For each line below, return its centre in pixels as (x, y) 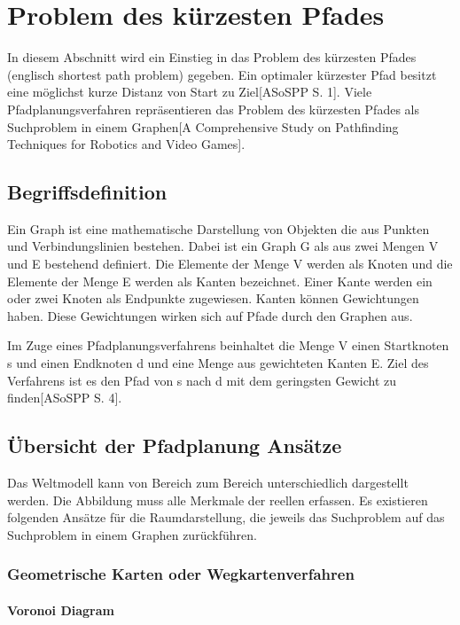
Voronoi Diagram (61, 609)
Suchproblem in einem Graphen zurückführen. (132, 534)
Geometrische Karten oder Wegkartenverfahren (181, 574)
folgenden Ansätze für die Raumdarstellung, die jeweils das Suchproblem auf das (226, 517)
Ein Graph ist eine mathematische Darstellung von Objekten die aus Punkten (218, 228)
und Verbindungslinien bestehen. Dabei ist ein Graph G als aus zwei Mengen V (223, 246)
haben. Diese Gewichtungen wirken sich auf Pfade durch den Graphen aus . (210, 315)
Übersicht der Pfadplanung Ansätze (175, 445)
